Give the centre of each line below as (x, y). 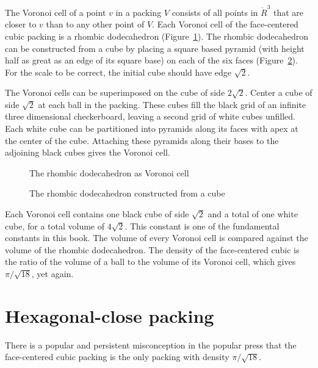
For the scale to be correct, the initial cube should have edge (118, 72)
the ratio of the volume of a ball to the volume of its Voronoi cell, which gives (150, 262)
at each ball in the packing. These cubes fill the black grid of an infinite (172, 104)
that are (288, 12)
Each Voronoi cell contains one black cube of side (97, 214)
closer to (21, 24)
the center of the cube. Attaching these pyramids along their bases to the (142, 140)
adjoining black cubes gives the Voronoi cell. (88, 152)
